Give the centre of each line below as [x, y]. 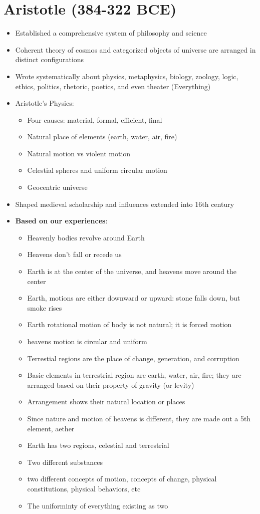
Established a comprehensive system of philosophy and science [111, 33]
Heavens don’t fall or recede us [74, 254]
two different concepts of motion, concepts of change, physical [122, 479]
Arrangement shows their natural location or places [106, 402]
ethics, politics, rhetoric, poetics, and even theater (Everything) [113, 86]
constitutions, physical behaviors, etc [84, 488]
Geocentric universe [57, 187]
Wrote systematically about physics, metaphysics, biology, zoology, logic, [127, 76]
